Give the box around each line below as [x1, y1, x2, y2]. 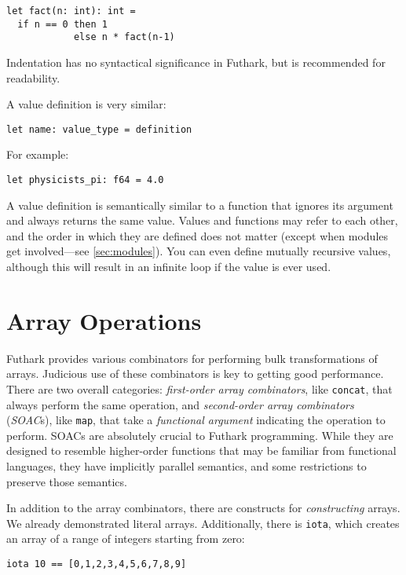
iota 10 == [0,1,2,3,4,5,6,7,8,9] [6, 559, 187, 570]
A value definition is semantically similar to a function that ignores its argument [6, 196, 393, 213]
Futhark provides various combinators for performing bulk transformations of [6, 350, 378, 366]
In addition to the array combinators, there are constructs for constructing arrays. [6, 500, 401, 516]
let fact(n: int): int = [6, 5, 136, 16]
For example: [6, 146, 69, 163]
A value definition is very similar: [6, 96, 166, 112]
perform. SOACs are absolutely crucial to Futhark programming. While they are [6, 427, 393, 443]
